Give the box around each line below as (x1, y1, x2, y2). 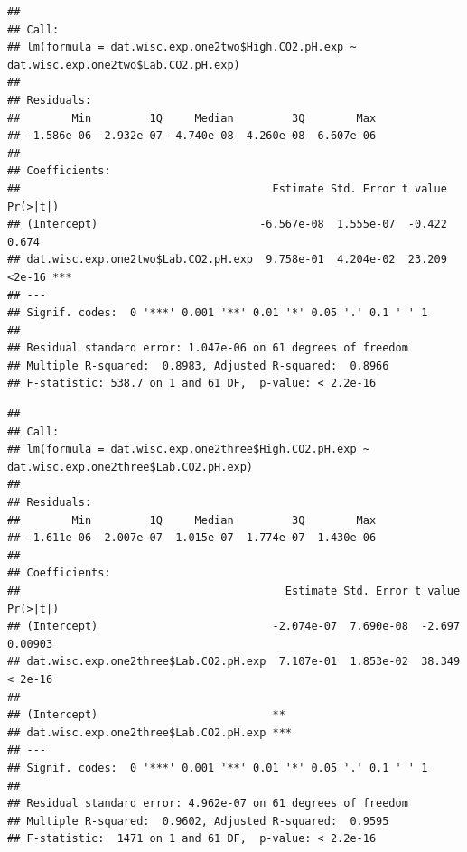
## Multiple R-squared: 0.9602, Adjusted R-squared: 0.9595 (7, 814, 389, 828)
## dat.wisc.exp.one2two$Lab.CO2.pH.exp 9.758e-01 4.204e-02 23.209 (7, 253, 447, 267)
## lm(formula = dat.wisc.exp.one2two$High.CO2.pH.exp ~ (7, 41, 357, 54)
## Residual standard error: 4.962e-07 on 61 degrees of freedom (7, 797, 408, 810)
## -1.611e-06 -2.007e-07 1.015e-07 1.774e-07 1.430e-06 (7, 531, 377, 545)
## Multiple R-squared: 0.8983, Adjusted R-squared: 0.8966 (7, 359, 389, 372)
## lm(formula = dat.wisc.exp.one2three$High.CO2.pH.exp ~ (7, 443, 369, 456)
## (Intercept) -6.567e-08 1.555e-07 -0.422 (7, 218, 447, 231)
